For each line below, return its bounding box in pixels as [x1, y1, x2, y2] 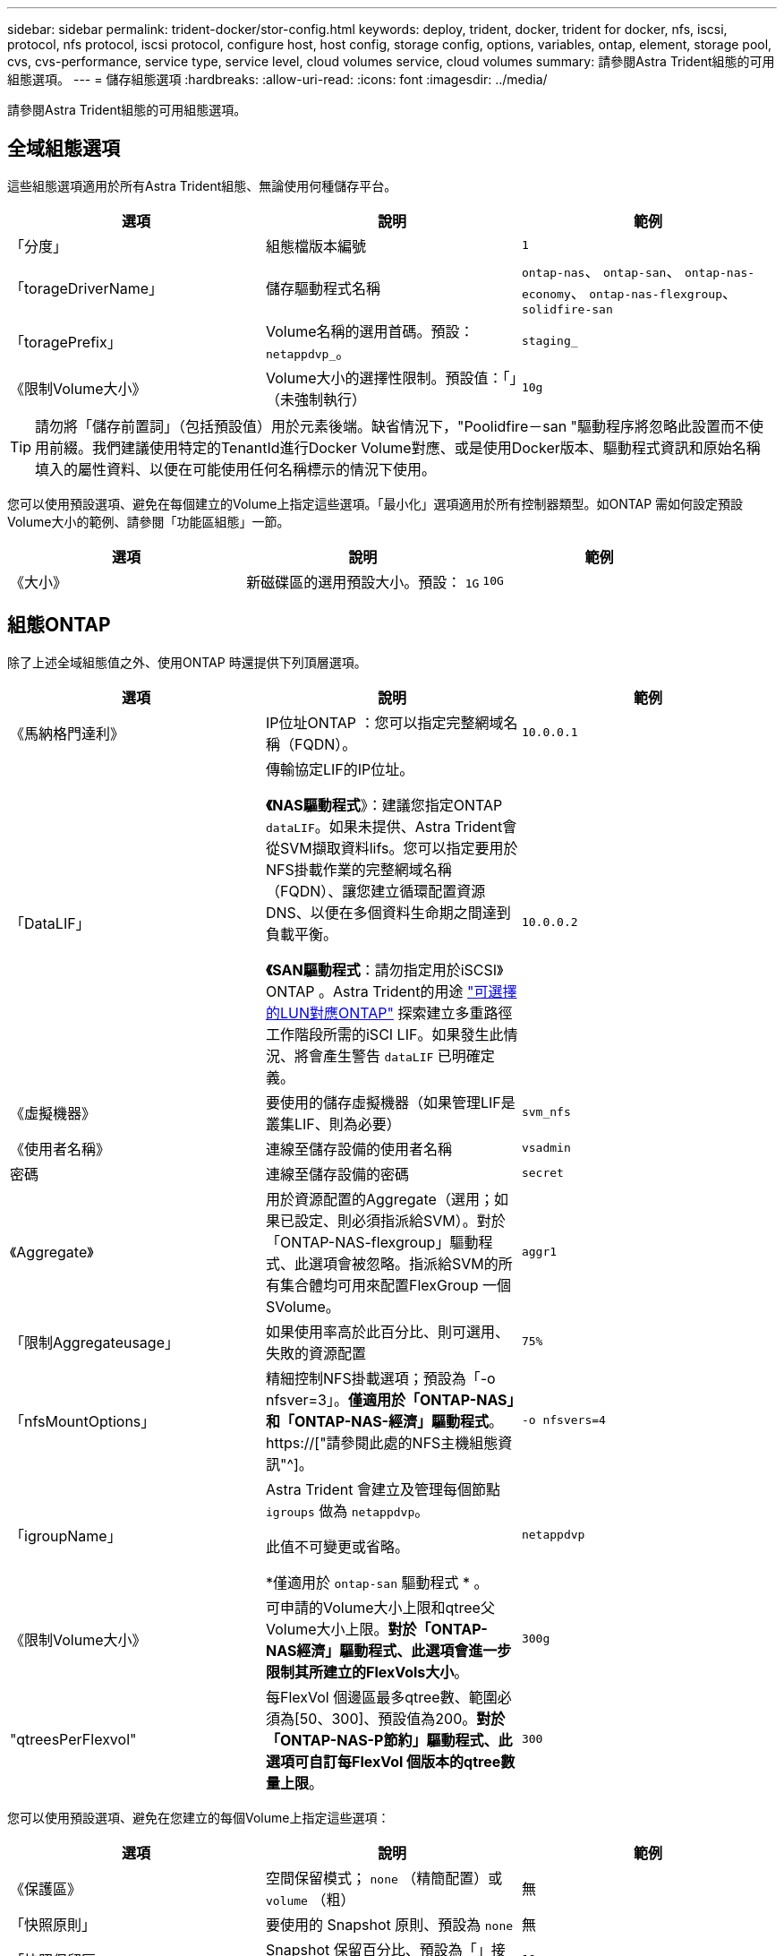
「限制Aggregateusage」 [10, 1333, 179, 1351]
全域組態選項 [7, 137, 120, 160]
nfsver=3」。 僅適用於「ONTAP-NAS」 [265, 1390, 515, 1409]
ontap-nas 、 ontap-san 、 [521, 262, 681, 280]
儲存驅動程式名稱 [265, 279, 380, 298]
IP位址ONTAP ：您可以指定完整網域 [265, 713, 504, 732]
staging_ [521, 334, 578, 348]
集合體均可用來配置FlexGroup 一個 [279, 1275, 512, 1294]
